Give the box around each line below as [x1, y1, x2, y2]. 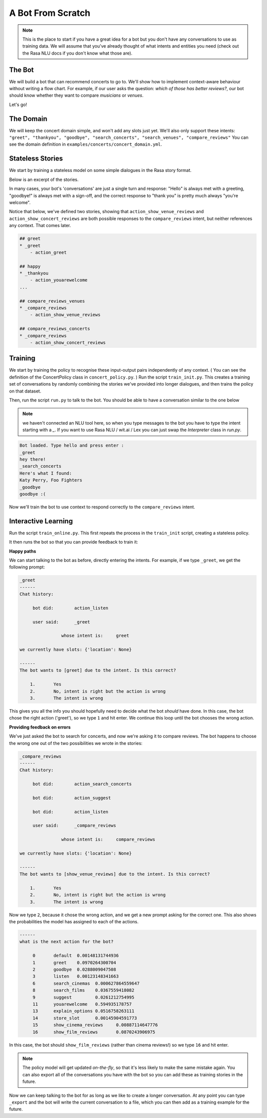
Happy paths [9, 548, 37, 554]
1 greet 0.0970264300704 [32, 959, 116, 965]
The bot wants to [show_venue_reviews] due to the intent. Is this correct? [19, 871, 210, 877]
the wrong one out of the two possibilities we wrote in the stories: [9, 740, 143, 746]
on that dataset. [9, 388, 42, 394]
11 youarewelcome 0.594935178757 [32, 1002, 132, 1007]
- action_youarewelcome [30, 278, 88, 283]
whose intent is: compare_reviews [61, 837, 155, 842]
